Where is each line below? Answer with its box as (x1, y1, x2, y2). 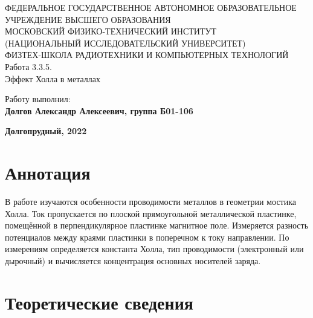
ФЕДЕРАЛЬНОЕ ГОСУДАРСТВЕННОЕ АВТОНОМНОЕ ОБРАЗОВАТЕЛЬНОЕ (5, 1, 297, 13)
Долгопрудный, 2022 (5, 125, 87, 137)
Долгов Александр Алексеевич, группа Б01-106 (5, 104, 193, 117)
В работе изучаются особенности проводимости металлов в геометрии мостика (5, 195, 297, 208)
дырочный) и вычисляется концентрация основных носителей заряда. (5, 255, 261, 267)
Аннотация (5, 160, 91, 185)
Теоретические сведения (5, 290, 193, 314)
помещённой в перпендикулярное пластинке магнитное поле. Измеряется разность (5, 219, 309, 232)
